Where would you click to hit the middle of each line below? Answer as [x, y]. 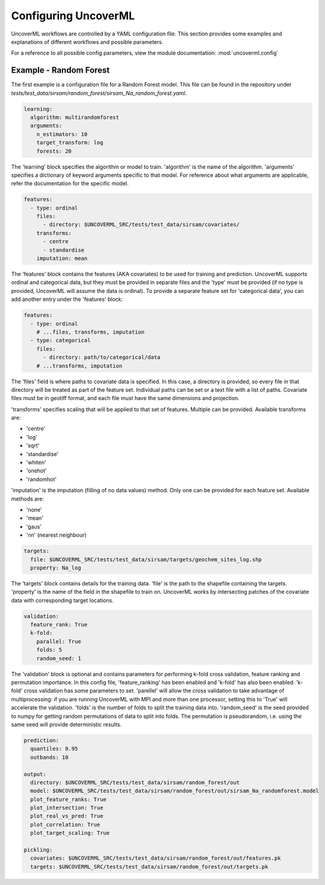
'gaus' [34, 526]
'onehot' [37, 471]
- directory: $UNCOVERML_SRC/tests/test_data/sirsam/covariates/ [141, 225]
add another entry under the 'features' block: [67, 299]
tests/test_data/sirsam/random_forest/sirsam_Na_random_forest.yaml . [99, 93]
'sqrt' [33, 446]
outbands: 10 [49, 757]
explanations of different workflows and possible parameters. [87, 42]
